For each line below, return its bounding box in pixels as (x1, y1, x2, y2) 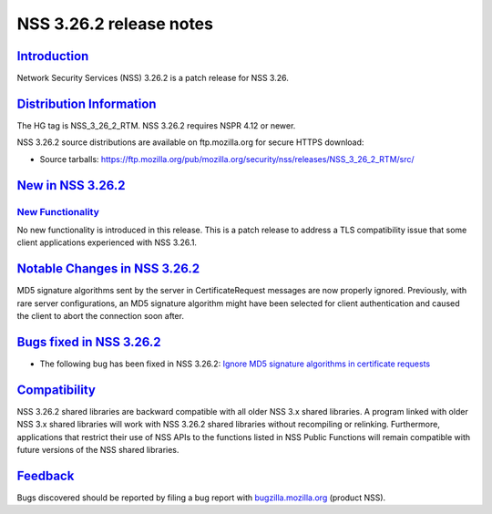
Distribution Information (16, 96, 157, 111)
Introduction (16, 48, 89, 64)
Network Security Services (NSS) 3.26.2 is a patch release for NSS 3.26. (16, 73, 289, 84)
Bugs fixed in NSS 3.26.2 (16, 334, 161, 350)
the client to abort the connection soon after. (16, 310, 184, 321)
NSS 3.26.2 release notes (16, 14, 214, 34)
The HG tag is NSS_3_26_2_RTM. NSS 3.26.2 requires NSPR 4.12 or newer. (16, 119, 296, 131)
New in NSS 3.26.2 (16, 178, 126, 193)
